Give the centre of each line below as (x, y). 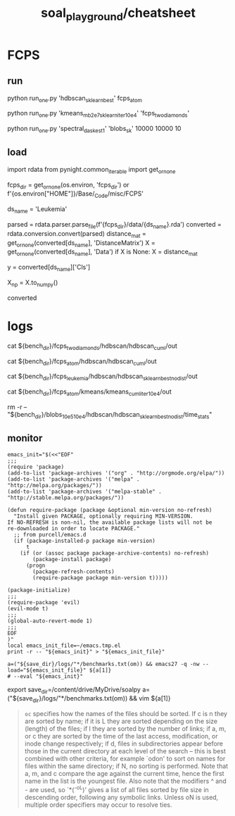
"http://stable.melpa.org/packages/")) (66, 498)
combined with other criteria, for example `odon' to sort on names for (125, 759)
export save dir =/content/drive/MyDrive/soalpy (74, 690)
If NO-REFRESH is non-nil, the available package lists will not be (110, 522)
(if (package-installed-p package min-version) (85, 541)
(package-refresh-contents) (74, 572)
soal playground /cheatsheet (118, 14)
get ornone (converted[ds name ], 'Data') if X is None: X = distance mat (103, 253)
